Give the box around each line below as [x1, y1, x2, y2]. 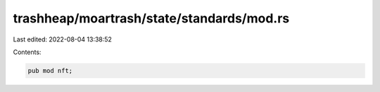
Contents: [13, 48, 42, 56]
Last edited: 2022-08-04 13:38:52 [13, 35, 113, 44]
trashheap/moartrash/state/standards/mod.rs [13, 11, 290, 26]
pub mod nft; [27, 67, 73, 74]
